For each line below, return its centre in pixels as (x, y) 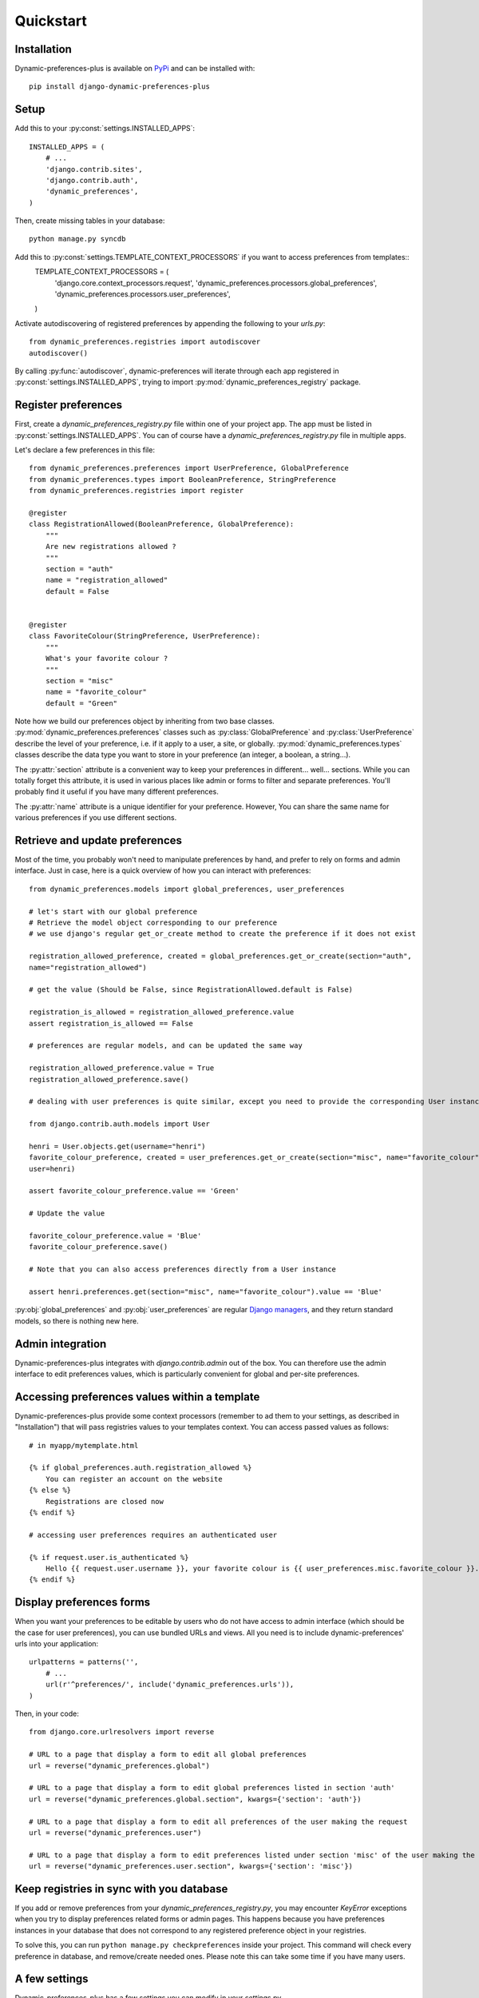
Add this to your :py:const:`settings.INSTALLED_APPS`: (105, 129)
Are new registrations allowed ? (111, 547)
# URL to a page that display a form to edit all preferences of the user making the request (218, 1821)
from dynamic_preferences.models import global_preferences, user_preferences (187, 889)
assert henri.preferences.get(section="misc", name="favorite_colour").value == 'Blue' (206, 1292)
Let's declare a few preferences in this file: (85, 450)
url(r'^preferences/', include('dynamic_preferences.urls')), (170, 1685)
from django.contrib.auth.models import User (120, 1124)
